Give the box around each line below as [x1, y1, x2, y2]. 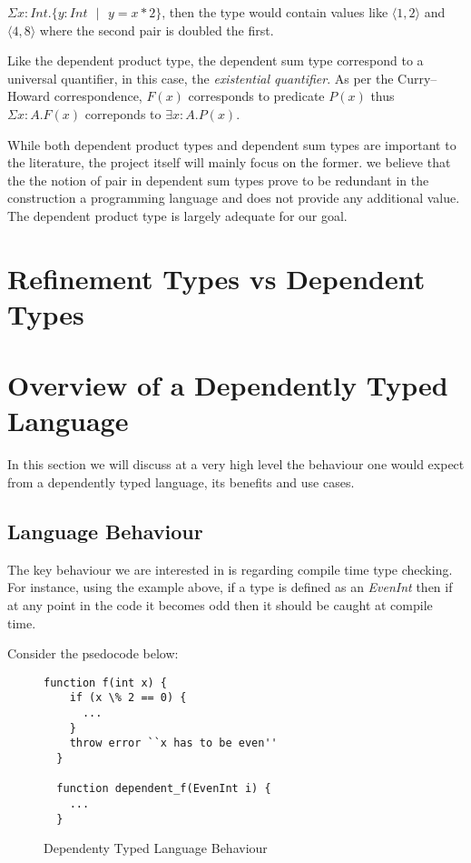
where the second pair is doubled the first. [39, 20, 274, 39]
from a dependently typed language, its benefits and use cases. [7, 473, 355, 491]
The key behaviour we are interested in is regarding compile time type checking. [7, 559, 453, 578]
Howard [7, 86, 51, 105]
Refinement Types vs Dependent [7, 259, 426, 296]
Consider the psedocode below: [7, 644, 179, 663]
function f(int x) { [44, 676, 168, 689]
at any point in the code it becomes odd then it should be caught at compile [7, 595, 433, 614]
